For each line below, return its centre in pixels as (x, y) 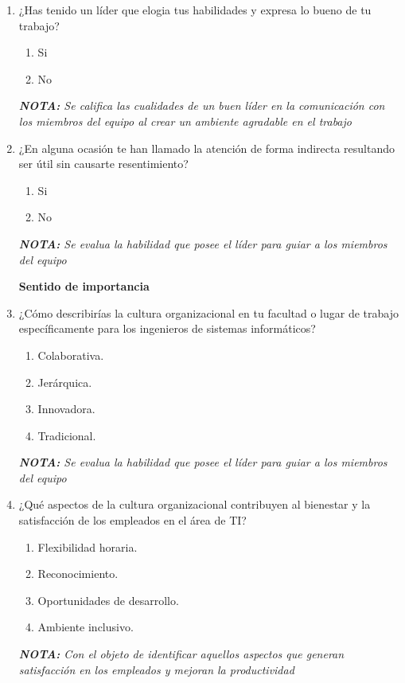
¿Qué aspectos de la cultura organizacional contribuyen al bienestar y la (195, 504)
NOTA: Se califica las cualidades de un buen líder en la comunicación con (202, 105)
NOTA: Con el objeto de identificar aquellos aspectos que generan (181, 654)
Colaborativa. (71, 355)
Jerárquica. (65, 382)
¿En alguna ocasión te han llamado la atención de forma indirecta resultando (207, 148)
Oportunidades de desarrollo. (108, 600)
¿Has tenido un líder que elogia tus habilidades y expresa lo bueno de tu (195, 10)
